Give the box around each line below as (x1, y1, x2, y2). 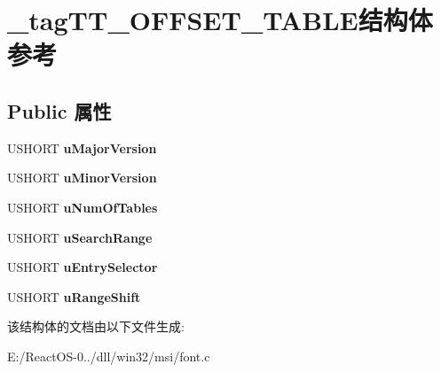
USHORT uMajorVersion (7, 138, 157, 157)
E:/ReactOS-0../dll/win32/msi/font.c (7, 346, 210, 365)
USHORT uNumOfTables (7, 198, 158, 216)
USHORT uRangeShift (7, 287, 141, 306)
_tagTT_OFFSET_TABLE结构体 (7, 2, 433, 38)
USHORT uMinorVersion (7, 168, 157, 187)
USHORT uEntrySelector (7, 258, 158, 276)
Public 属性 (7, 97, 112, 124)
